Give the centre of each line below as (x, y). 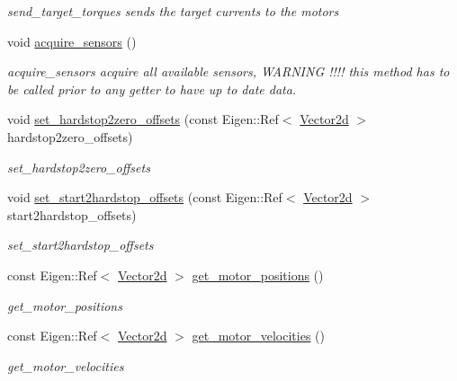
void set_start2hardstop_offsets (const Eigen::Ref (145, 197)
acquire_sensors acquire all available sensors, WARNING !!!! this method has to (228, 71)
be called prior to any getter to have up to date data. (152, 89)
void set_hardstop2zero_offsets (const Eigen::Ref (143, 119)
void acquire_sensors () (72, 41)
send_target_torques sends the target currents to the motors (173, 11)
